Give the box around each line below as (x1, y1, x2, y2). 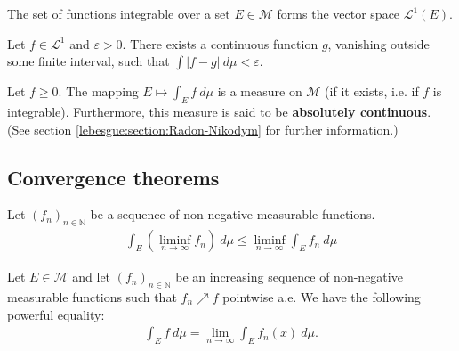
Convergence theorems (7, 163, 220, 191)
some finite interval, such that (7, 52, 170, 70)
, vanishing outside (327, 34, 430, 53)
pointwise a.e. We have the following (222, 288, 421, 306)
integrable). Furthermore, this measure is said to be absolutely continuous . (7, 102, 431, 120)
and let (72, 267, 111, 286)
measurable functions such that (7, 288, 177, 306)
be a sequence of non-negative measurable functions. (90, 205, 375, 224)
